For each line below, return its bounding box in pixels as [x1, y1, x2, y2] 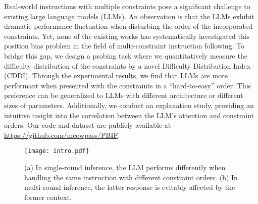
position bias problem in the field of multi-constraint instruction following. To [4, 40, 245, 51]
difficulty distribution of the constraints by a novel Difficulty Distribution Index [4, 60, 251, 71]
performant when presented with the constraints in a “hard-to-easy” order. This [4, 80, 251, 90]
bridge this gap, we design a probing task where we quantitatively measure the [4, 50, 247, 61]
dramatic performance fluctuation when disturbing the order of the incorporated [4, 21, 253, 31]
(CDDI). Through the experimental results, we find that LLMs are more [4, 70, 228, 81]
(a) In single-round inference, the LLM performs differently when [24, 162, 226, 172]
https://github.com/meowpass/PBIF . [4, 129, 120, 140]
